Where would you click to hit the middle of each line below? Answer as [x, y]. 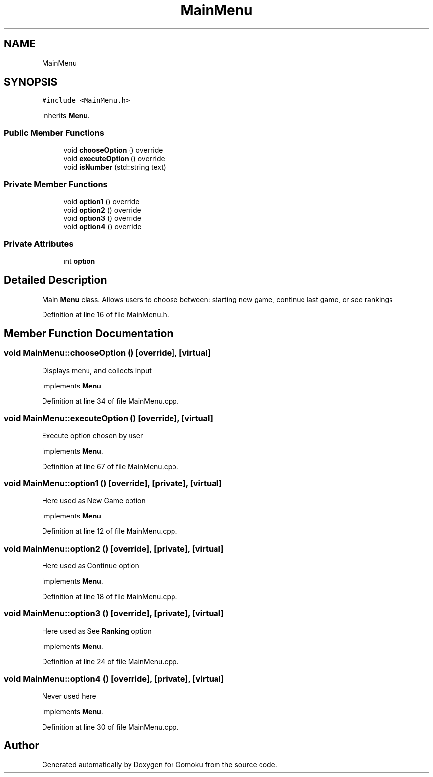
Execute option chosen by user [93, 435]
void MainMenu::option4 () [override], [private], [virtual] [114, 679]
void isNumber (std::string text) [115, 167]
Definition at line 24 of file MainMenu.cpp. [110, 661]
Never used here [69, 696]
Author [22, 745]
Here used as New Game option [94, 501]
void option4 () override [103, 226]
